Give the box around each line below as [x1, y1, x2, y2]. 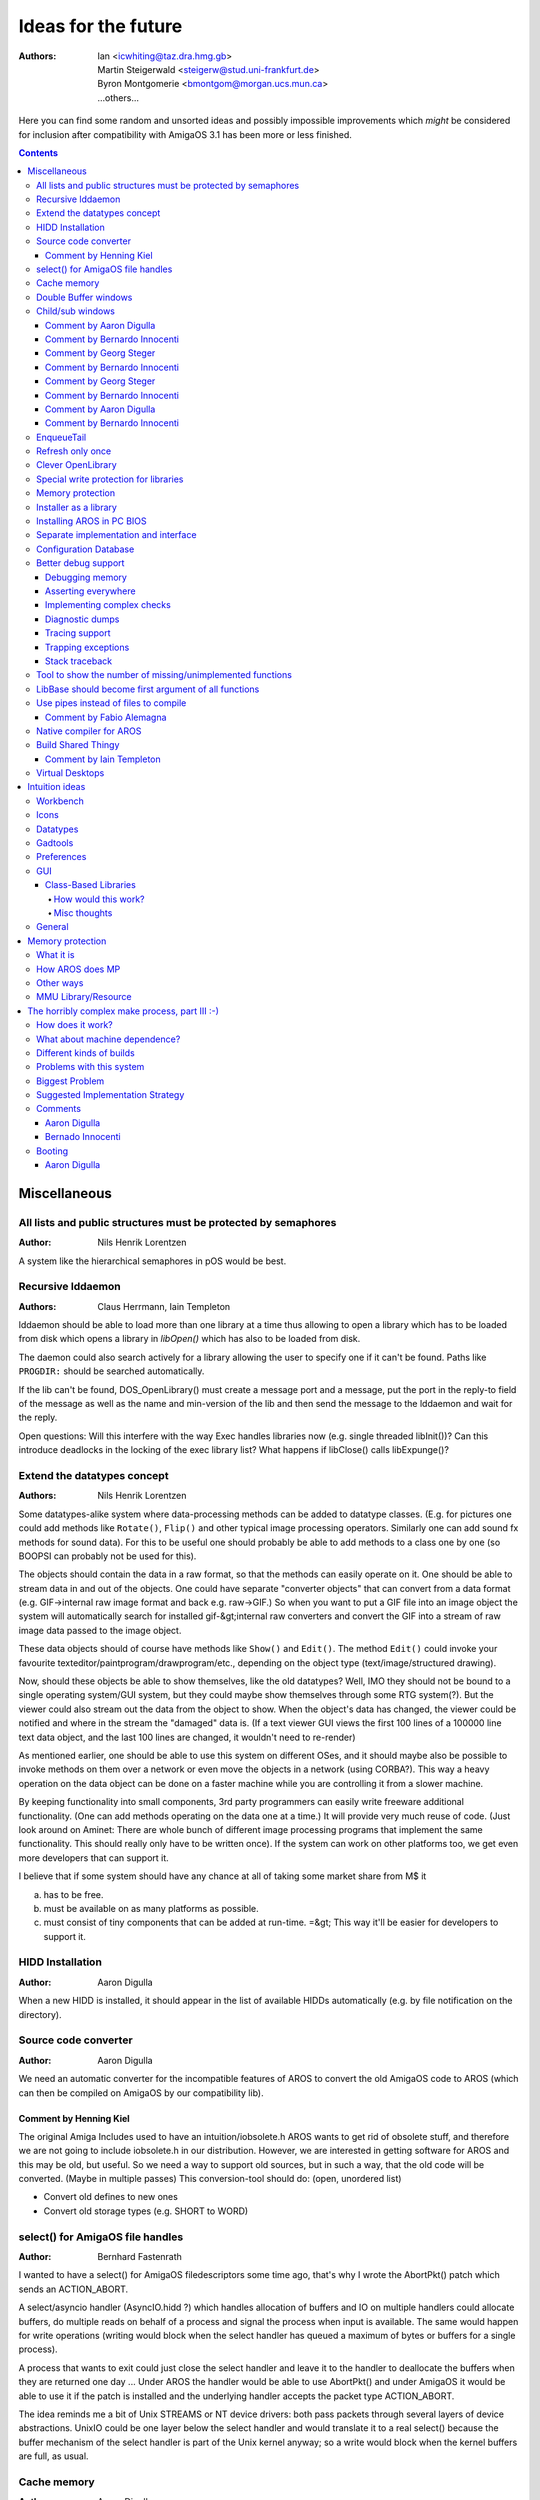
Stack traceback [45, 655, 113, 667]
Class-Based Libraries [45, 879, 137, 891]
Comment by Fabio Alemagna [45, 711, 167, 723]
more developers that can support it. [18, 1851, 169, 1864]
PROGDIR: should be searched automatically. [18, 1365, 205, 1377]
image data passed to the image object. [18, 1624, 182, 1636]
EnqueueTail [36, 431, 87, 443]
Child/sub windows [36, 305, 115, 317]
